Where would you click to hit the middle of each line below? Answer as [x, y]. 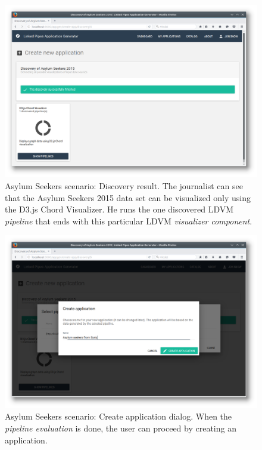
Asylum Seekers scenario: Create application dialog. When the [118, 416]
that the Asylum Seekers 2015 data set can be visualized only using [128, 197]
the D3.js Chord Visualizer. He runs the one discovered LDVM [119, 209]
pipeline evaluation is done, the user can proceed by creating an [121, 428]
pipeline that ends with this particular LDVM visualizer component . [129, 221]
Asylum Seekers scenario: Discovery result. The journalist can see [124, 186]
